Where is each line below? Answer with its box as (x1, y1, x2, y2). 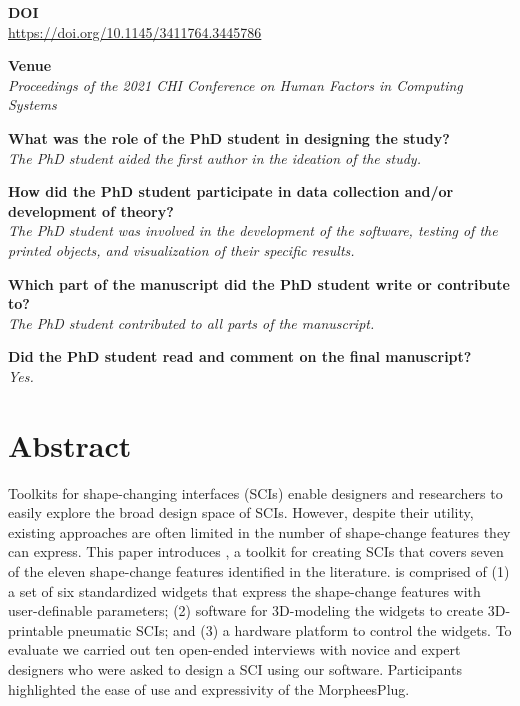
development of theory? (8, 200, 174, 221)
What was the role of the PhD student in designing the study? (8, 127, 450, 148)
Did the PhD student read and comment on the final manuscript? (8, 346, 472, 367)
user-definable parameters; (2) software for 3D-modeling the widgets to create (8, 600, 484, 621)
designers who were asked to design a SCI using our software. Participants (8, 658, 462, 679)
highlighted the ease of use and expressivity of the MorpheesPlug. (8, 678, 410, 699)
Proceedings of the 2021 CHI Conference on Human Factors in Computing (8, 74, 463, 95)
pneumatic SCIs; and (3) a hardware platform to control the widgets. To (67, 619, 512, 640)
